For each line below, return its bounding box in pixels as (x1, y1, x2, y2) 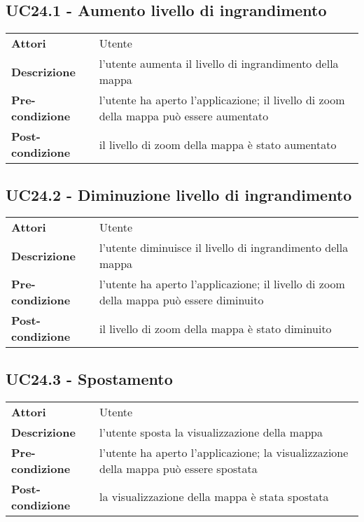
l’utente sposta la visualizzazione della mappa (99, 423, 323, 440)
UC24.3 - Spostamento (6, 367, 173, 389)
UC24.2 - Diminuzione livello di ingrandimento (6, 183, 352, 205)
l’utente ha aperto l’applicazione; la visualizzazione (99, 444, 349, 460)
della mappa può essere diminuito (99, 292, 264, 309)
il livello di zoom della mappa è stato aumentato (99, 136, 337, 153)
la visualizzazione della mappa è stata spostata (99, 488, 329, 505)
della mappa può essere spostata (99, 460, 258, 477)
